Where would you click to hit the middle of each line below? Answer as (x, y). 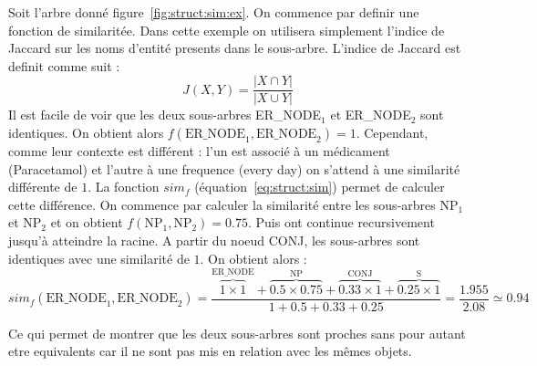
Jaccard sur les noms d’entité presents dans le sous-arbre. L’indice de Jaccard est (235, 48)
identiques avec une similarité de (99, 258)
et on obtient (87, 222)
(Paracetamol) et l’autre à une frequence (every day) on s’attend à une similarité (234, 168)
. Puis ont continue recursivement (341, 222)
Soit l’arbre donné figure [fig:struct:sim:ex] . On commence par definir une (214, 12)
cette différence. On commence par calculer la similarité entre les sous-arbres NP (233, 204)
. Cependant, (392, 133)
